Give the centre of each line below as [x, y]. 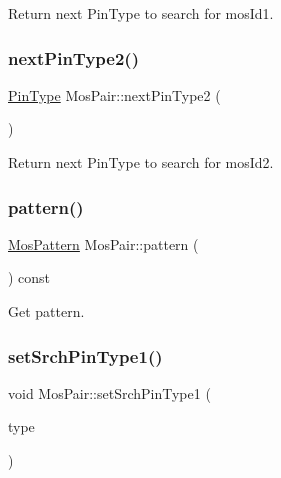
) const [29, 277]
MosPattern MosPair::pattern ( [103, 243]
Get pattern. [46, 311]
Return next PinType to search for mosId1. [141, 13]
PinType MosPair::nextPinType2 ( [114, 94]
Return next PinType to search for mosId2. [141, 162]
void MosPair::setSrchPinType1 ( [109, 392]
